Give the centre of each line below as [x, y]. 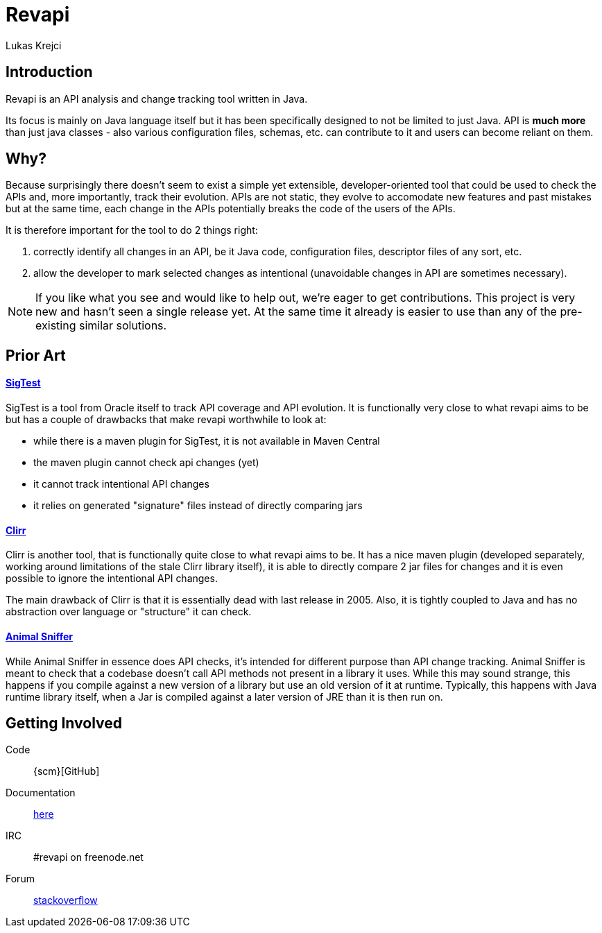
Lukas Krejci [34, 45]
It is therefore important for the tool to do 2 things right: [132, 230]
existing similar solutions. [101, 326]
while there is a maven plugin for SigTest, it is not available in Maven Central [207, 441]
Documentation [41, 793]
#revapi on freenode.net [88, 857]
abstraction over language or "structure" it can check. [129, 612]
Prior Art [36, 355]
